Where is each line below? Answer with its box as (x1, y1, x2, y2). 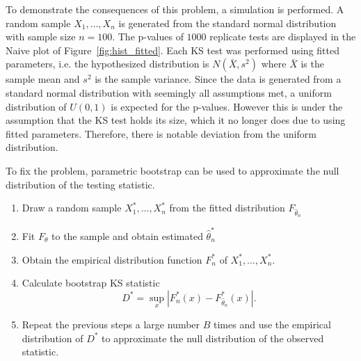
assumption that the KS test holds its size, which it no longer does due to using (6, 113, 346, 127)
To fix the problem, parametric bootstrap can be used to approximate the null (6, 163, 339, 177)
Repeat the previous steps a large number (22, 317, 200, 331)
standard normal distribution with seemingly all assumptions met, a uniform (6, 85, 332, 99)
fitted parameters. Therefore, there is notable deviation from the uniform (6, 126, 316, 141)
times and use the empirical (214, 317, 331, 331)
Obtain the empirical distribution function (22, 252, 202, 266)
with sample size (6, 29, 76, 44)
